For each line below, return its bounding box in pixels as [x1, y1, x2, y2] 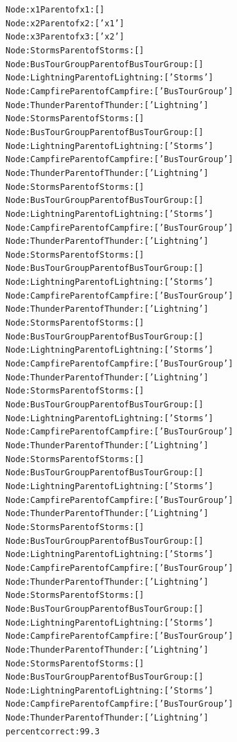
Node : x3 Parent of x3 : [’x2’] [6, 32, 124, 42]
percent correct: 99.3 [6, 726, 100, 736]
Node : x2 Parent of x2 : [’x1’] [6, 18, 124, 28]
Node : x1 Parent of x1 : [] [6, 5, 105, 15]
